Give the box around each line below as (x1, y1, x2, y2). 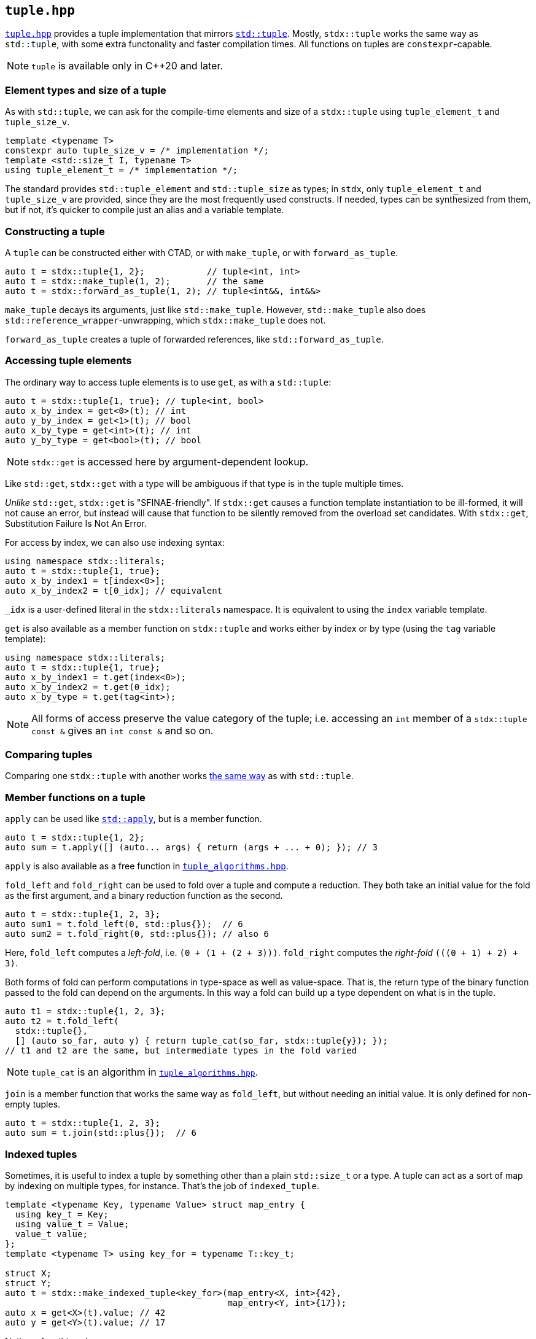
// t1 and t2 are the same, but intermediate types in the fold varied (5, 1046, 357, 1056)
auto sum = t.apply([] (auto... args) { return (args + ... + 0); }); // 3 (5, 842, 378, 853)
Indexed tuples (5, 1147, 77, 1160)
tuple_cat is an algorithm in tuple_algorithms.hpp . (31, 1066, 258, 1079)
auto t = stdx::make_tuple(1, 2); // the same (5, 276, 264, 286)
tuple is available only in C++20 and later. (31, 60, 223, 72)
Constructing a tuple (5, 225, 105, 238)
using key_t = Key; (15, 1209, 109, 1219)
